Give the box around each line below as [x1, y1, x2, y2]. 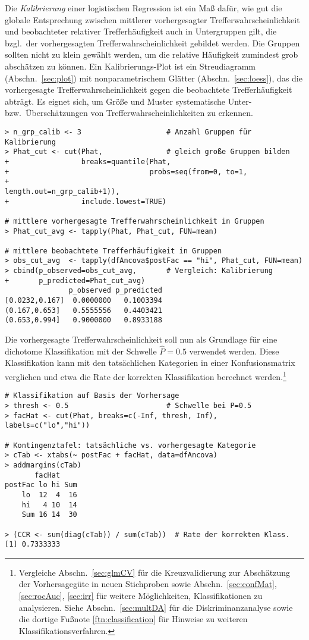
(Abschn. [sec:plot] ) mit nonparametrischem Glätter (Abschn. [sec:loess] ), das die [5, 71, 302, 84]
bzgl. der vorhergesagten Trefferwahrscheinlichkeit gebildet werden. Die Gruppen [5, 36, 300, 49]
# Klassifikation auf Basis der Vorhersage [5, 391, 179, 400]
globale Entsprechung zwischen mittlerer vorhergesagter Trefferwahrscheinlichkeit [5, 13, 300, 26]
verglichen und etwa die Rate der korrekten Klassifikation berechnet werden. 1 [5, 369, 286, 382]
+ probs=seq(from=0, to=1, [5, 167, 248, 176]
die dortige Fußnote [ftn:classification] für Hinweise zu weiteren [18, 613, 248, 625]
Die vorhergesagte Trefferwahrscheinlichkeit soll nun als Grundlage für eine [5, 333, 278, 346]
